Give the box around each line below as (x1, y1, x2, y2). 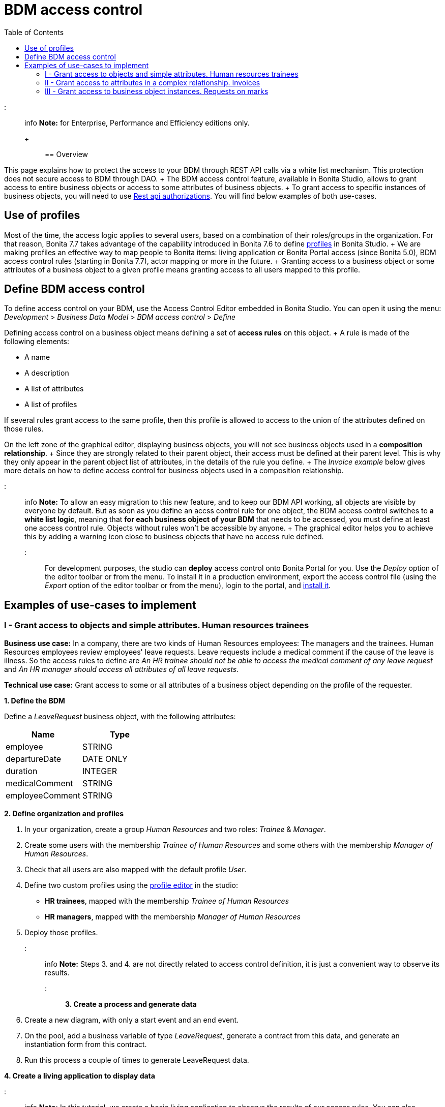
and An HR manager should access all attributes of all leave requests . (4, 664, 239, 673)
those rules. (4, 424, 44, 434)
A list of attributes (24, 384, 84, 393)
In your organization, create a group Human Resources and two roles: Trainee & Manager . (24, 824, 326, 834)
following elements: (4, 337, 70, 346)
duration (6, 765, 38, 776)
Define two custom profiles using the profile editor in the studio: (24, 880, 238, 889)
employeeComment (6, 790, 80, 801)
